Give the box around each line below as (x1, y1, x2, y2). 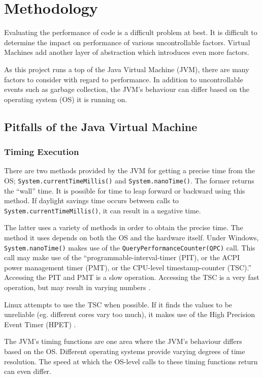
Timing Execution (4, 145, 79, 157)
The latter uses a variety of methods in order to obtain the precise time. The (4, 222, 243, 233)
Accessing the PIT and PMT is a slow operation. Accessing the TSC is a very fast (4, 272, 259, 282)
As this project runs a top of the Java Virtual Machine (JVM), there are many (4, 64, 249, 74)
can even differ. (4, 366, 51, 376)
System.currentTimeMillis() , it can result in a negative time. (4, 205, 201, 215)
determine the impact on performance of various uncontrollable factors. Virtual (4, 37, 250, 47)
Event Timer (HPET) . (4, 319, 76, 329)
